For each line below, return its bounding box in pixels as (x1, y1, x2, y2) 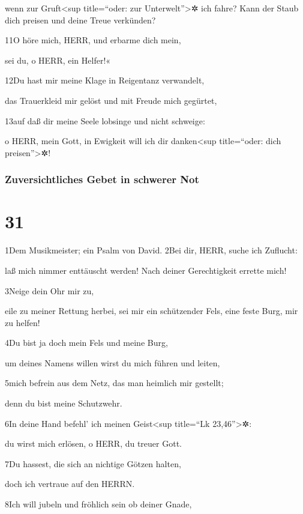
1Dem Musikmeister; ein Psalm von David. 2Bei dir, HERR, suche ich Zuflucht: (5, 244, 298, 256)
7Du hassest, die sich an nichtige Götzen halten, (5, 457, 181, 470)
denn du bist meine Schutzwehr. (5, 397, 122, 410)
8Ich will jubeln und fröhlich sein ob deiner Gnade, (5, 498, 192, 510)
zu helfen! (5, 316, 40, 328)
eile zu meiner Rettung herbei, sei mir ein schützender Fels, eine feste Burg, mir (5, 304, 298, 317)
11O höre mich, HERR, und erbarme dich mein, (5, 34, 181, 46)
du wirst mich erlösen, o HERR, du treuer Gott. (5, 437, 182, 450)
